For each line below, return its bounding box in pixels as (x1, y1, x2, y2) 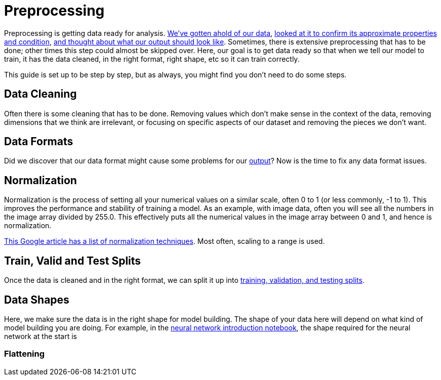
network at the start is (4, 331, 77, 341)
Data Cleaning (4, 88, 77, 101)
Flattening (4, 349, 45, 359)
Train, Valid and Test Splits (4, 254, 141, 267)
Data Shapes (4, 293, 69, 306)
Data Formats (4, 135, 73, 148)
